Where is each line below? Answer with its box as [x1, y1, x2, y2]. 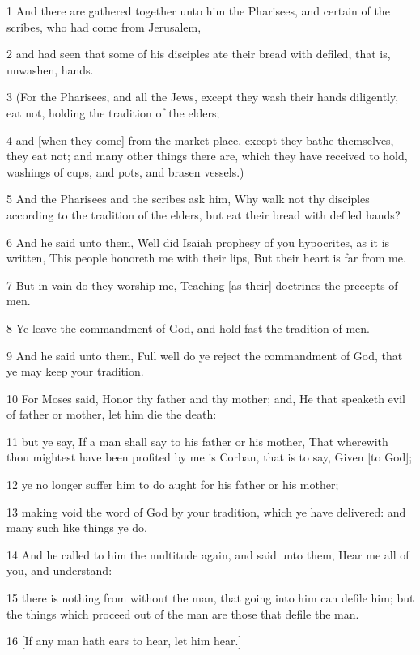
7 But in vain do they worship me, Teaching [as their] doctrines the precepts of [6, 276, 398, 293]
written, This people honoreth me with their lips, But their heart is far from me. [6, 249, 406, 266]
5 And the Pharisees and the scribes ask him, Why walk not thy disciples [6, 190, 370, 207]
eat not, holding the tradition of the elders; [6, 104, 220, 121]
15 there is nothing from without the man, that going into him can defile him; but [6, 589, 414, 606]
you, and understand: [6, 562, 112, 579]
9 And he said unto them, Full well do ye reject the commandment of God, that [6, 347, 403, 364]
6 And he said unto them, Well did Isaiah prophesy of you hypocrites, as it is [6, 233, 390, 250]
